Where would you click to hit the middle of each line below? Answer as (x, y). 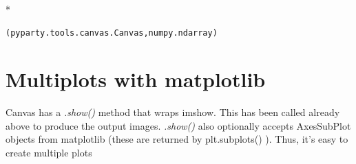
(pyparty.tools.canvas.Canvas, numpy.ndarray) (112, 33)
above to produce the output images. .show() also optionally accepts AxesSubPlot (178, 125)
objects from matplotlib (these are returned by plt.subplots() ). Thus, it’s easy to (177, 139)
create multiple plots (49, 152)
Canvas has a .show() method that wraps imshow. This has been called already (173, 112)
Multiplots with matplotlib (136, 79)
